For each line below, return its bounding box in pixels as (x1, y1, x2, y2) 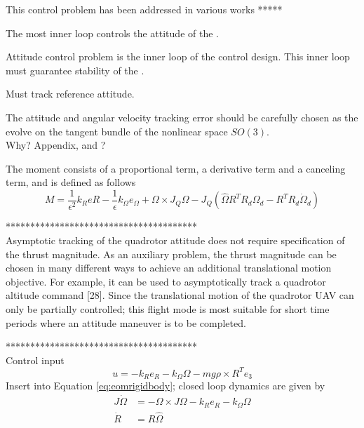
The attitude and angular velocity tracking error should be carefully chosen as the (6, 109, 358, 124)
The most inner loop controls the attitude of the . (6, 25, 219, 40)
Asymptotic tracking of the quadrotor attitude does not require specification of (6, 233, 345, 247)
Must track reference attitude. (6, 86, 135, 101)
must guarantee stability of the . (6, 62, 144, 77)
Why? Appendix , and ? (6, 138, 106, 152)
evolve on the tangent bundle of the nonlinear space (6, 123, 228, 138)
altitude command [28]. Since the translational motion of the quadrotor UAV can (6, 288, 354, 302)
